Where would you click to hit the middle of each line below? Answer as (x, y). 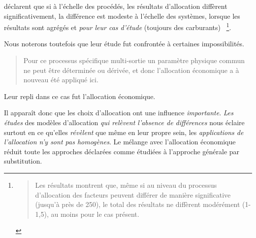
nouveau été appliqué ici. (61, 80)
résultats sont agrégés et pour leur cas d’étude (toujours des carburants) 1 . (118, 26)
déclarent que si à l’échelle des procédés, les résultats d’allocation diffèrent (116, 6)
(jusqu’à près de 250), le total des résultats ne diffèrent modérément (138, 204)
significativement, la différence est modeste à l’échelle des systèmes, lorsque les (122, 16)
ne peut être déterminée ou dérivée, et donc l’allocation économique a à (131, 70)
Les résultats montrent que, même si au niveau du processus (126, 185)
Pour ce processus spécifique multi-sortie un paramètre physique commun (134, 60)
